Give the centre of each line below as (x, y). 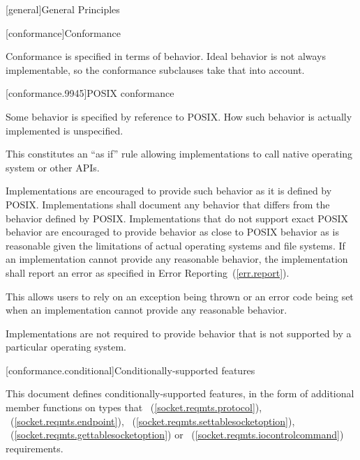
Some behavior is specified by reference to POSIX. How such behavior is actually (179, 116)
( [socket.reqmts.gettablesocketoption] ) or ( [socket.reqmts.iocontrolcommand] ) (177, 435)
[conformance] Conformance (63, 32)
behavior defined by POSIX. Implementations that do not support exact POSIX (177, 218)
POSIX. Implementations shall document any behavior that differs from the (168, 204)
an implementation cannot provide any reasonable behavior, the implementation (177, 259)
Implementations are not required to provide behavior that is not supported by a (179, 333)
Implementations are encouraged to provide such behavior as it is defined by (169, 191)
